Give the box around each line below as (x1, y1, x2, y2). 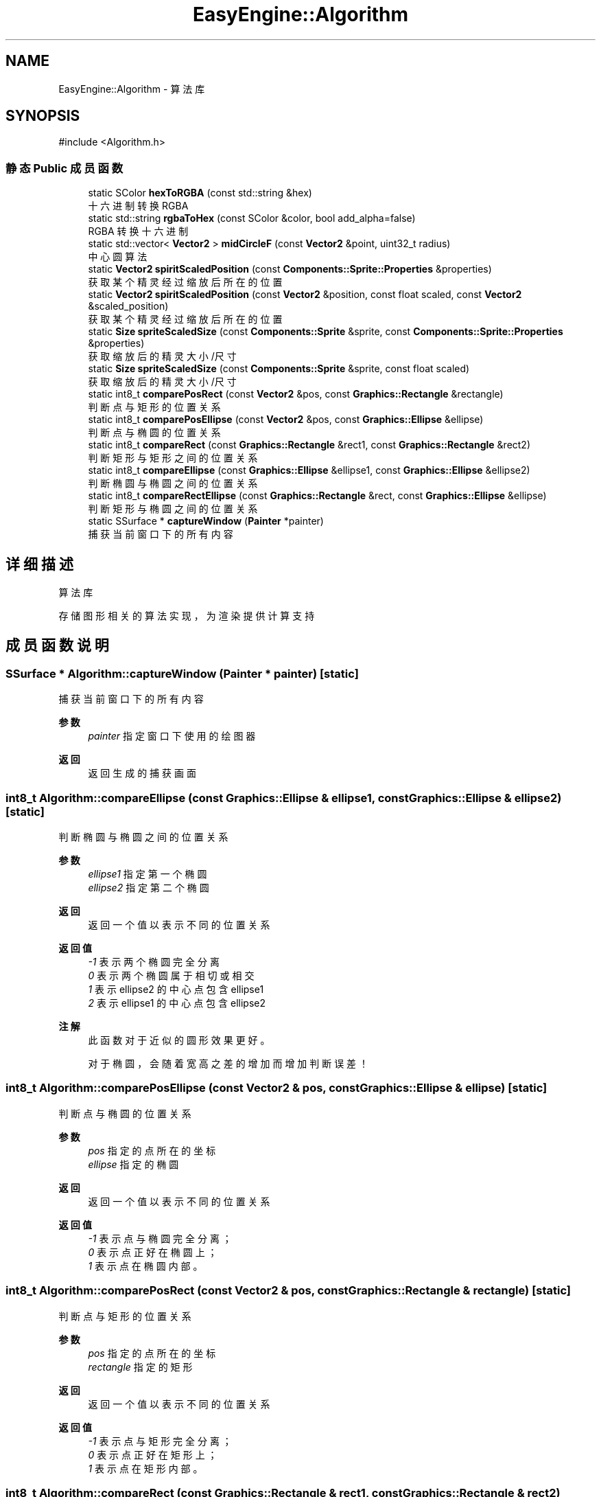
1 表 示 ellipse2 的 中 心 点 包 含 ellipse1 (88, 983, 264, 995)
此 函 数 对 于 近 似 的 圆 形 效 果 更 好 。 (88, 1034, 270, 1046)
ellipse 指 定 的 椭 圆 (88, 1158, 179, 1170)
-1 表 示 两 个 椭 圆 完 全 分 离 (88, 956, 220, 968)
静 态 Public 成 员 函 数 (5, 161, 123, 175)
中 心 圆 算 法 (88, 251, 148, 263)
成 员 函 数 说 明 (5, 637, 109, 654)
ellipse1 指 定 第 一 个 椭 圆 (88, 868, 207, 880)
